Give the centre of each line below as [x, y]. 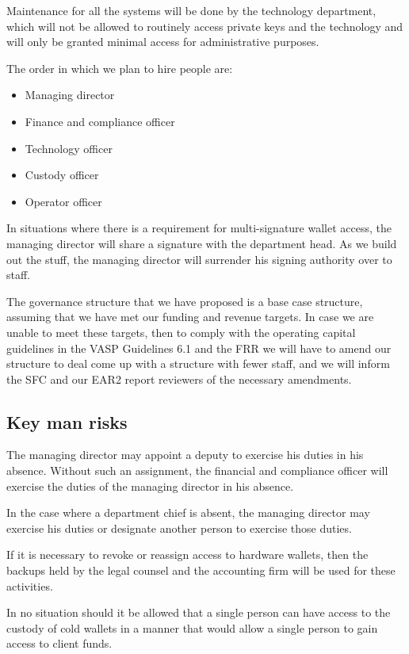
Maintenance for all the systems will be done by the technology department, [191, 10]
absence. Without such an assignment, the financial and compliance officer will [197, 470]
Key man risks [67, 421]
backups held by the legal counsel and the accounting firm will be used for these [201, 570]
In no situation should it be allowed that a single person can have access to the [199, 612]
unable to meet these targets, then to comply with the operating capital [181, 332]
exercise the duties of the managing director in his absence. [150, 486]
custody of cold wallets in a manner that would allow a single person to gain [192, 627]
